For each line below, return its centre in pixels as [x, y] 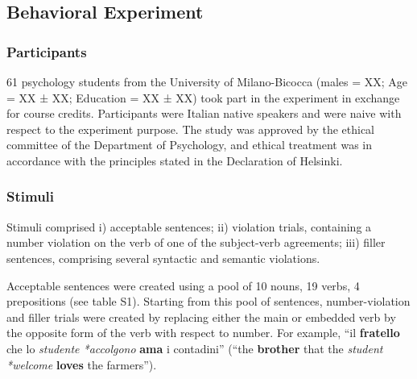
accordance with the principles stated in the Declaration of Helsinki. [175, 160]
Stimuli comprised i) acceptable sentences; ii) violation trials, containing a [189, 226]
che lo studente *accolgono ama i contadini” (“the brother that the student [195, 348]
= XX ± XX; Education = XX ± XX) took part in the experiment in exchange [203, 97]
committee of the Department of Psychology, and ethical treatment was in [190, 145]
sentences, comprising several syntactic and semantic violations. [163, 258]
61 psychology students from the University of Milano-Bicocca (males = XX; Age [207, 81]
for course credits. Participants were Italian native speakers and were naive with [204, 113]
